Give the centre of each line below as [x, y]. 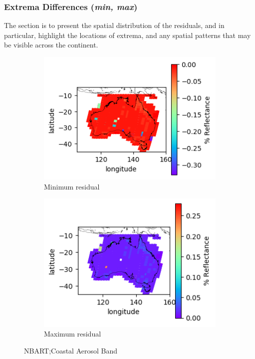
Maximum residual [73, 334]
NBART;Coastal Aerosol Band [71, 350]
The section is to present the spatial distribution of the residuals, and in [114, 25]
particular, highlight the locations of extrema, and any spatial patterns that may [127, 35]
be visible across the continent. [51, 45]
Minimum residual [72, 186]
